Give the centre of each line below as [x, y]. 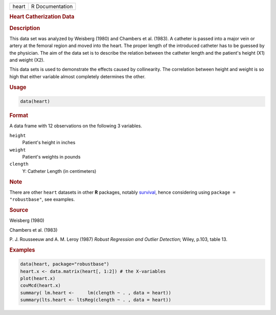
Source [19, 210]
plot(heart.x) [38, 278]
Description [25, 28]
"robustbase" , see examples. [42, 199]
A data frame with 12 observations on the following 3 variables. [76, 126]
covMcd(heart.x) [41, 286]
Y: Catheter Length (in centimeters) [59, 171]
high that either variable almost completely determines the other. [77, 76]
